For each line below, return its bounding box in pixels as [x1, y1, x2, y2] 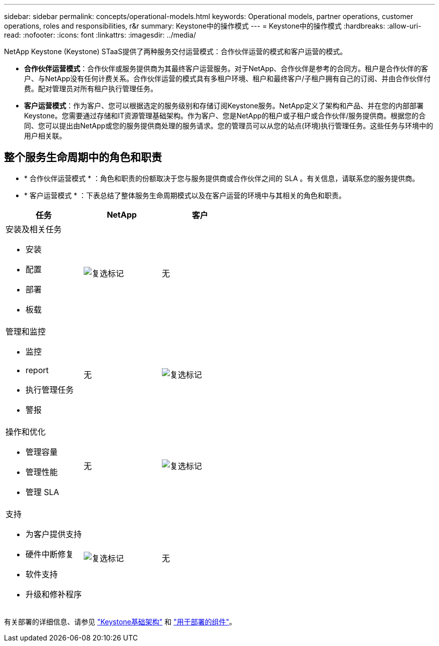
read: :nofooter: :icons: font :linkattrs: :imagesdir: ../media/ [4, 31, 196, 39]
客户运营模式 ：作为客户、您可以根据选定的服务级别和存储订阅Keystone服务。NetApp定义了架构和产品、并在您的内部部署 [24, 101, 424, 110]
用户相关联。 [24, 131, 66, 140]
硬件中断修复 [26, 549, 74, 559]
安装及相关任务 [6, 224, 62, 234]
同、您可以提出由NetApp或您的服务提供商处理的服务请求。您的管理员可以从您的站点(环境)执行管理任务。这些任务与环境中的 [24, 121, 433, 130]
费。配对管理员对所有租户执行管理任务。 [24, 84, 157, 93]
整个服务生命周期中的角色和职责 [4, 151, 162, 164]
